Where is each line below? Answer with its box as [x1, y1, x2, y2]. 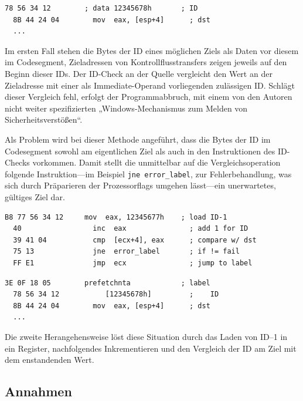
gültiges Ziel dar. [5, 190, 65, 203]
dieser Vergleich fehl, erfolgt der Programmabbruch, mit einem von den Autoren [5, 90, 292, 103]
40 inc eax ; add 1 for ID [13, 224, 248, 233]
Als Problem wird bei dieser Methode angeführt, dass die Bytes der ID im [5, 133, 271, 145]
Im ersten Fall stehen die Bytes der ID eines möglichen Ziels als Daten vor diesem [5, 44, 299, 56]
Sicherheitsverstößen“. [5, 113, 83, 126]
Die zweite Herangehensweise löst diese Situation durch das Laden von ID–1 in [5, 330, 288, 342]
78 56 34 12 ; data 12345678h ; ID [5, 4, 198, 12]
